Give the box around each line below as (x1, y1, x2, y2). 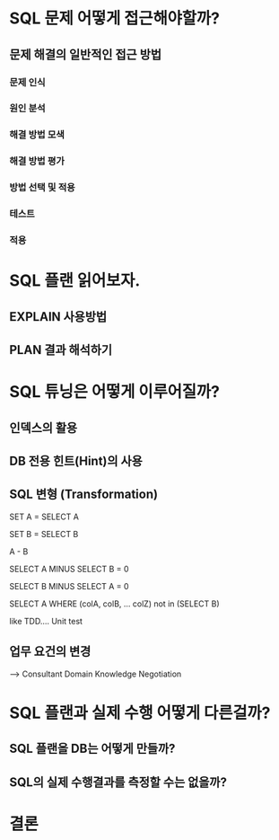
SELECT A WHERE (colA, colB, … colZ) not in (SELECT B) (9, 598, 220, 609)
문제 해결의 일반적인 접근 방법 (9, 47, 162, 62)
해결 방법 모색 (9, 128, 65, 141)
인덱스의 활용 (9, 420, 78, 436)
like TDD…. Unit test (9, 615, 83, 626)
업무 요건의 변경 (9, 644, 92, 659)
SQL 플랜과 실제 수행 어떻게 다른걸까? (9, 703, 271, 723)
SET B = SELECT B (9, 528, 79, 539)
